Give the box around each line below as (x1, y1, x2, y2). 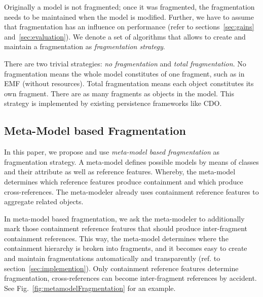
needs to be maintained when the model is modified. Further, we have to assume (4, 11, 254, 22)
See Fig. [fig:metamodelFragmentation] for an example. (4, 282, 176, 293)
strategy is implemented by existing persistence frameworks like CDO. (4, 98, 222, 108)
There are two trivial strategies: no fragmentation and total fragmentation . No (4, 58, 246, 68)
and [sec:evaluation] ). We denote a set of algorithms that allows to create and (4, 31, 246, 42)
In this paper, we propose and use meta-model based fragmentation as (4, 146, 219, 157)
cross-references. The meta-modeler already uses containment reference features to (4, 186, 259, 197)
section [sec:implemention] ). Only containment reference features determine (4, 263, 239, 273)
